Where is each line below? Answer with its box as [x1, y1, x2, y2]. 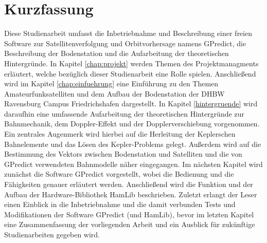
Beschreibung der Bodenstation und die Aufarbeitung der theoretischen [4, 48, 229, 59]
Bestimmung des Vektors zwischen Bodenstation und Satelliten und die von [4, 148, 242, 159]
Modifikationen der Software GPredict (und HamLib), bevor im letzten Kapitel [4, 209, 254, 219]
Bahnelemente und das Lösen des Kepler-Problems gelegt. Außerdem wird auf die [4, 138, 261, 149]
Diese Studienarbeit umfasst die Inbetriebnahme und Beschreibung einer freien [4, 28, 252, 39]
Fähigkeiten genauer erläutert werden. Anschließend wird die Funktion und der [4, 179, 253, 190]
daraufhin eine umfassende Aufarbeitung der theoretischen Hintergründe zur [4, 108, 244, 119]
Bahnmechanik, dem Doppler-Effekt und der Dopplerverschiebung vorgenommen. [4, 118, 260, 129]
